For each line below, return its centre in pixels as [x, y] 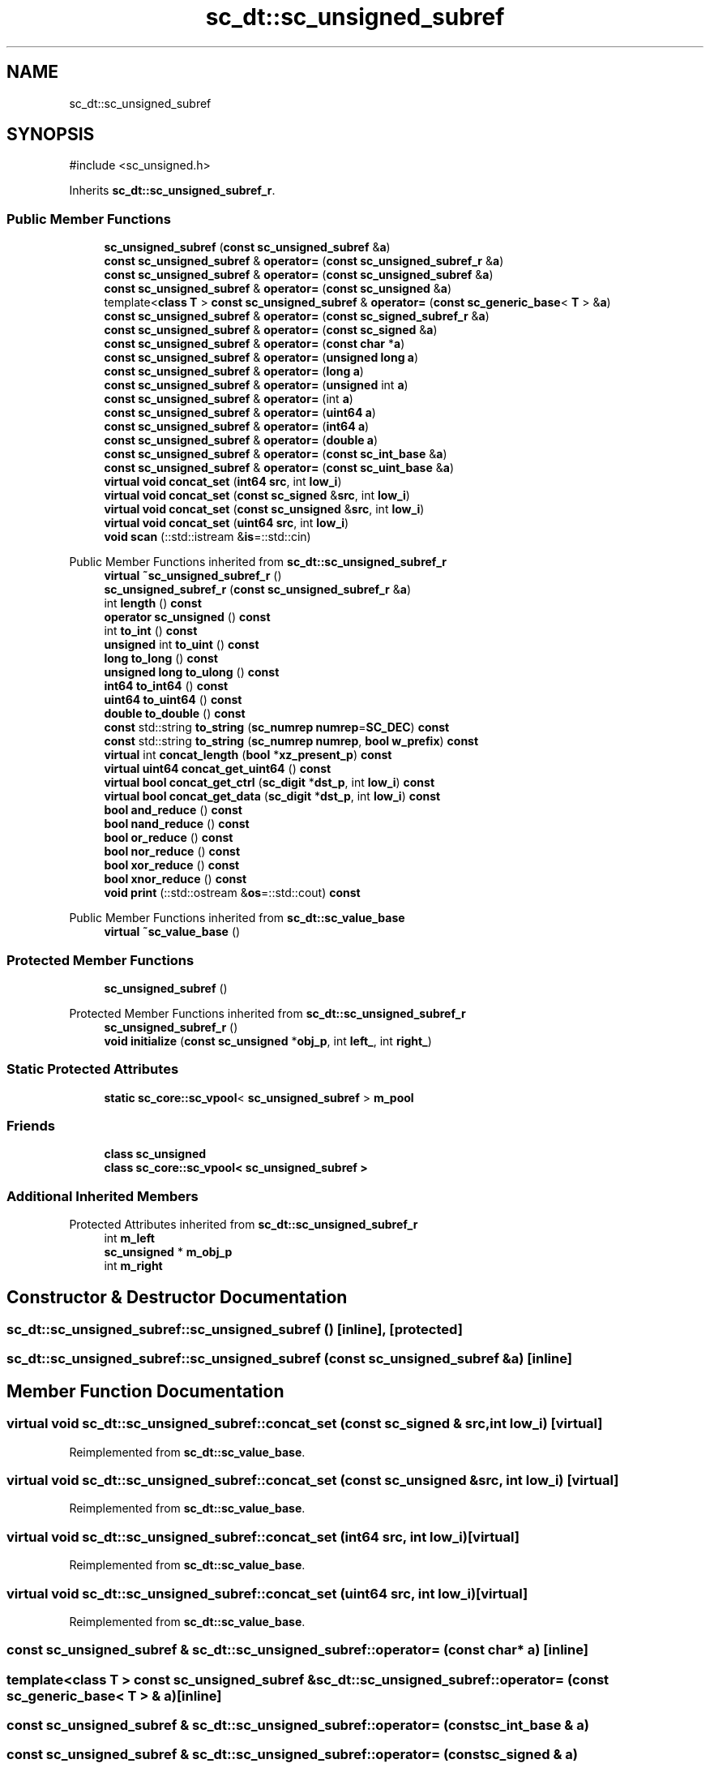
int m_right [133, 1266]
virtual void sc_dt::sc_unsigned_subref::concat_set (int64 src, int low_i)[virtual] [263, 1536]
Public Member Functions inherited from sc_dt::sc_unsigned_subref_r [258, 562]
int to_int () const [151, 631]
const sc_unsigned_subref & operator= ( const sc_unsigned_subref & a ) [299, 275]
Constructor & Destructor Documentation [177, 1297]
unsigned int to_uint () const [182, 645]
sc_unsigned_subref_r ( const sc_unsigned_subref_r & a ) [257, 590]
